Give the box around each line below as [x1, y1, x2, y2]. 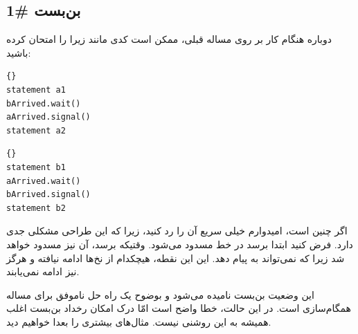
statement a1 [6, 84, 66, 95]
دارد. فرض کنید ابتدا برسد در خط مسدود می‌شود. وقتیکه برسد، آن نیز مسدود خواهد [6, 236, 353, 251]
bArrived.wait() [6, 98, 81, 109]
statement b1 [6, 162, 66, 172]
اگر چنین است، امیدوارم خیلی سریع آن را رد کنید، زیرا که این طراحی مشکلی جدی [6, 223, 348, 238]
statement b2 [6, 203, 66, 213]
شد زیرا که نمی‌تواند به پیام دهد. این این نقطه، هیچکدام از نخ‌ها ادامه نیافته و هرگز [6, 250, 345, 265]
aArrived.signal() [6, 112, 91, 122]
